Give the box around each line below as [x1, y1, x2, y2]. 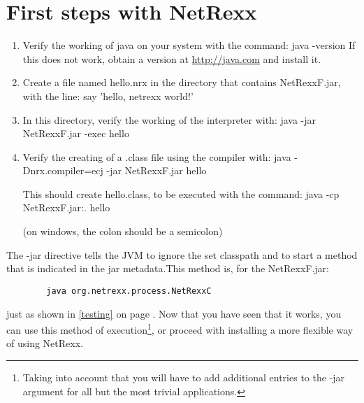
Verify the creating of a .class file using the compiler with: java [22, 149, 291, 164]
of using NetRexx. [6, 336, 83, 351]
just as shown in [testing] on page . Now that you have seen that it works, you [6, 306, 342, 320]
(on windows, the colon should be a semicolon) [22, 224, 223, 239]
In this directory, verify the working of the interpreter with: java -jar [22, 112, 316, 127]
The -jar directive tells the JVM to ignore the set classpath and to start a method [6, 247, 358, 262]
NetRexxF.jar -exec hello [22, 126, 129, 141]
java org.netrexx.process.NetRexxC [46, 285, 212, 296]
